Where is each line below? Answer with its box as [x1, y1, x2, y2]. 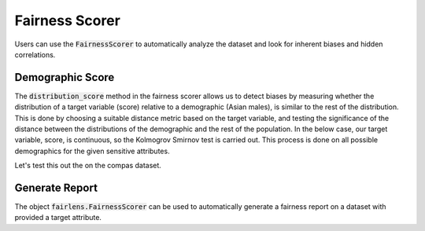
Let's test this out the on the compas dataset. [14, 161, 161, 170]
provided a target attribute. [14, 213, 102, 222]
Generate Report [14, 181, 98, 194]
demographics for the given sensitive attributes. [14, 146, 170, 156]
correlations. [14, 49, 56, 59]
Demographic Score [14, 71, 115, 84]
